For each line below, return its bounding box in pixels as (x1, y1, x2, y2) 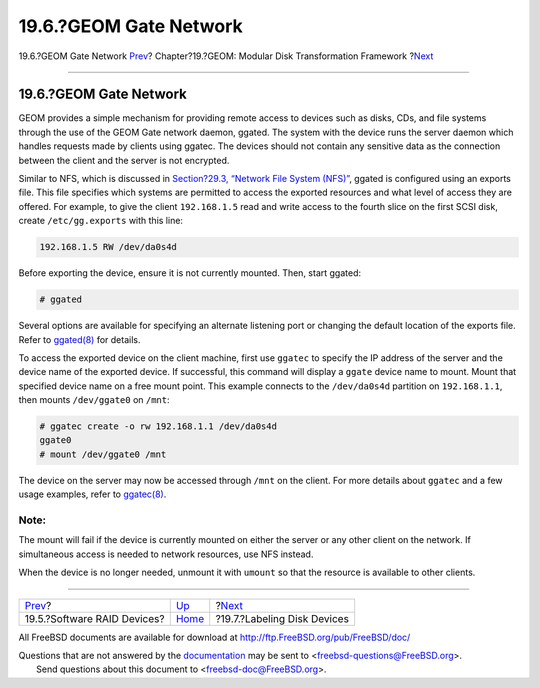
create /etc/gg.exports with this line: (18, 215, 184, 227)
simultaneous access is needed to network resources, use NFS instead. (18, 548, 314, 560)
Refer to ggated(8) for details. (18, 333, 141, 345)
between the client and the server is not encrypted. (18, 154, 230, 166)
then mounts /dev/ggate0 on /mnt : (18, 394, 170, 406)
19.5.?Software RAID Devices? (24, 611, 165, 625)
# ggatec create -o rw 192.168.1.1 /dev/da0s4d (39, 421, 277, 432)
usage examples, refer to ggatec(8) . (18, 488, 167, 500)
